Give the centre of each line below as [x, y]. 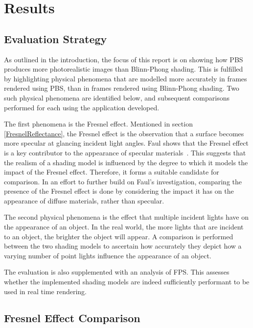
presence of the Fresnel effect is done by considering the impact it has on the [119, 191]
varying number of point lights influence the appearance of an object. [108, 255]
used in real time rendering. [45, 291]
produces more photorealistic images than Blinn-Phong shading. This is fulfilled [124, 69]
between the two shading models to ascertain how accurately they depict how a [123, 246]
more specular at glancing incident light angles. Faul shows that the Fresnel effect [126, 143]
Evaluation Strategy [56, 38]
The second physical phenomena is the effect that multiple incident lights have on [126, 217]
